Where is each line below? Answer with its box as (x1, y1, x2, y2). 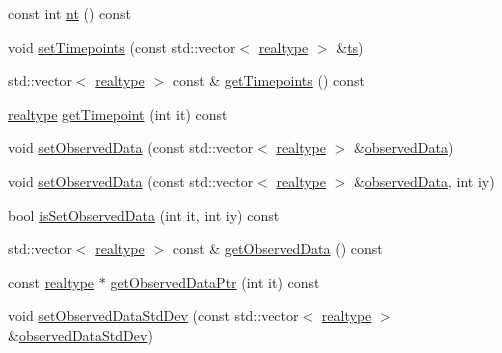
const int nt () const (8, 3, 132, 23)
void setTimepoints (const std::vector (8, 36, 236, 57)
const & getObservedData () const (172, 238, 383, 259)
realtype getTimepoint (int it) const (8, 103, 228, 124)
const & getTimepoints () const (172, 70, 365, 91)
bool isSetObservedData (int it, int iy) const (8, 204, 280, 225)
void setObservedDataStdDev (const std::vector (8, 305, 299, 326)
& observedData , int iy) (353, 170, 495, 191)
